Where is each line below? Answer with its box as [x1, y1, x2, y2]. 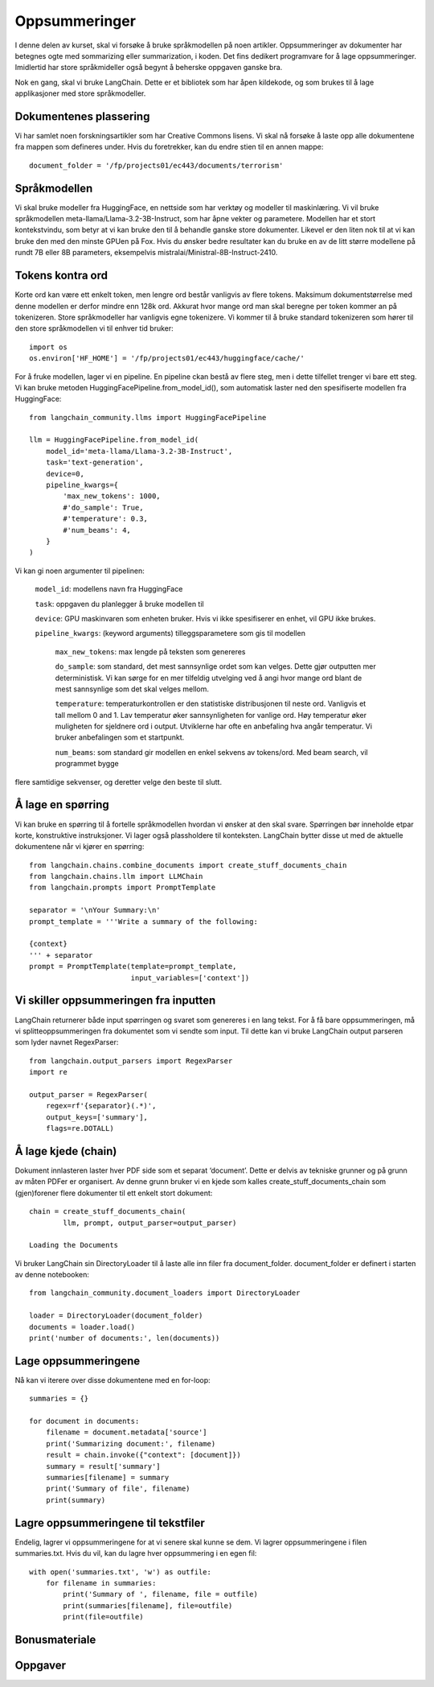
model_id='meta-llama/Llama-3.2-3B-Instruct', [45, 447, 233, 456]
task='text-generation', [45, 458, 144, 467]
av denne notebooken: [14, 1270, 90, 1280]
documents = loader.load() [29, 1322, 136, 1331]
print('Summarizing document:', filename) [45, 1439, 216, 1448]
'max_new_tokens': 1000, [63, 492, 161, 501]
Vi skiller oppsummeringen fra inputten [14, 994, 216, 1008]
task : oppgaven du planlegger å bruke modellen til [35, 599, 204, 608]
